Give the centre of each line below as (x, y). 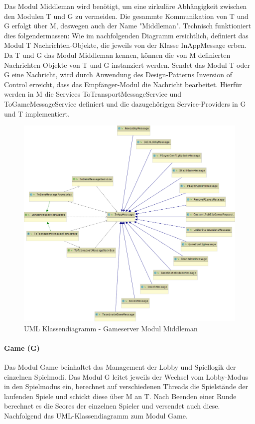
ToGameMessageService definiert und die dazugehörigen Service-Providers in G (125, 103)
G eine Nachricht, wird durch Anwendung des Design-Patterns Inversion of (118, 74)
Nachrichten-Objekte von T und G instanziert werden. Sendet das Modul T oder (127, 65)
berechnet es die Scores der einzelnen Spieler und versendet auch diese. (112, 406)
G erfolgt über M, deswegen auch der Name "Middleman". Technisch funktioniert (128, 26)
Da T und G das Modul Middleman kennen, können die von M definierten (117, 55)
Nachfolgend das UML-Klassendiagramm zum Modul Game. (96, 416)
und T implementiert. (37, 113)
